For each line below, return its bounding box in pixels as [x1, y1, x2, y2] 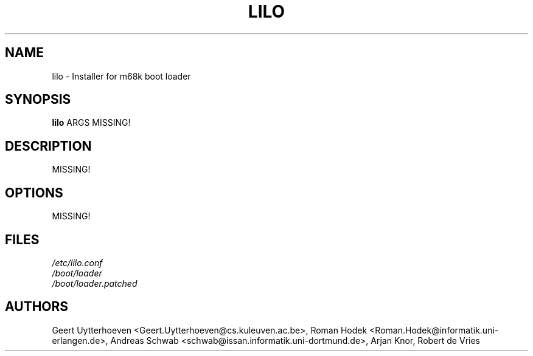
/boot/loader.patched [52, 278, 138, 289]
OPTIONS [5, 185, 63, 200]
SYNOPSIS [5, 92, 71, 108]
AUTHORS [5, 299, 69, 315]
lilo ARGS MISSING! [52, 117, 131, 128]
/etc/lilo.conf [52, 257, 103, 268]
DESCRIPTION [5, 138, 92, 154]
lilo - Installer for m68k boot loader [52, 70, 191, 81]
